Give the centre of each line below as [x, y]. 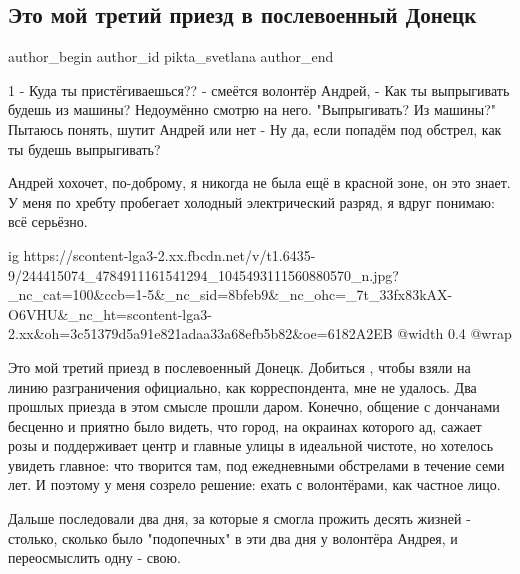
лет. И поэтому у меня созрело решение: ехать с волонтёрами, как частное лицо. [254, 484]
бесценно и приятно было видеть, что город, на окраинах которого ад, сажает [245, 425]
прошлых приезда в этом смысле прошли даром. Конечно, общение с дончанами [254, 406]
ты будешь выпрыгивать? [84, 148]
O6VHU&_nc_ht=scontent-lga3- [110, 313]
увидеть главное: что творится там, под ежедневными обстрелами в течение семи [256, 464]
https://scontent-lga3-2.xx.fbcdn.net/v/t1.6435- [169, 254]
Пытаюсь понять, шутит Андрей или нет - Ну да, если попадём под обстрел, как [255, 128]
